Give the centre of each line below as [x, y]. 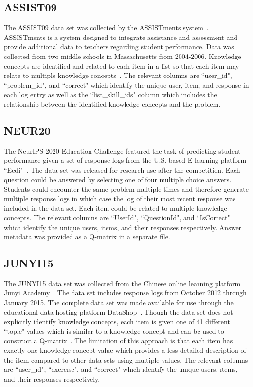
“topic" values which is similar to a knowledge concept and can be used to [114, 331]
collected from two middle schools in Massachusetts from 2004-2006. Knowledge [123, 56]
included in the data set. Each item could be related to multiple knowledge [116, 208]
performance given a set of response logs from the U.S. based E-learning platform [125, 160]
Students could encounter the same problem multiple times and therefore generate [126, 189]
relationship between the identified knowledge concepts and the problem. [112, 104]
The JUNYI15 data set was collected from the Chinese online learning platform [122, 283]
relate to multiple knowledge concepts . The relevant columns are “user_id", [118, 75]
